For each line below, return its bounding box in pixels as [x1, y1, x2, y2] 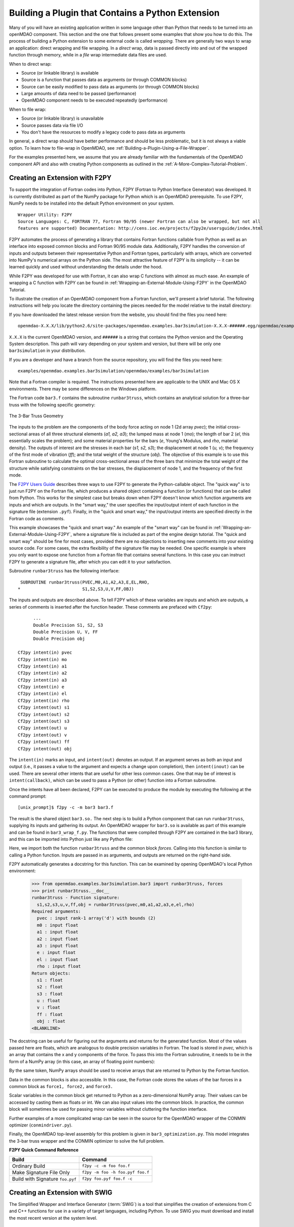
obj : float [37, 1018, 66, 1024]
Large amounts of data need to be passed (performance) [21, 91, 137, 97]
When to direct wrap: [9, 61, 52, 67]
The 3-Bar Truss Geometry [9, 413, 64, 419]
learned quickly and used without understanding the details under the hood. [9, 264, 163, 270]
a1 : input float [37, 929, 78, 935]
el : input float [37, 957, 78, 962]
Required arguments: [31, 908, 81, 914]
